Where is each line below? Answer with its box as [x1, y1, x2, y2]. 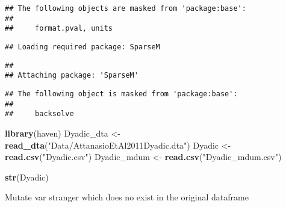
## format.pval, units [5, 24, 113, 33]
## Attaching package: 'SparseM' [5, 71, 138, 80]
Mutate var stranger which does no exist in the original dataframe [5, 191, 249, 203]
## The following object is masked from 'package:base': [5, 89, 238, 98]
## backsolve [5, 110, 74, 119]
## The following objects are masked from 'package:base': [5, 4, 246, 13]
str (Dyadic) [5, 170, 49, 183]
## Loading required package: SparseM [5, 42, 160, 51]
